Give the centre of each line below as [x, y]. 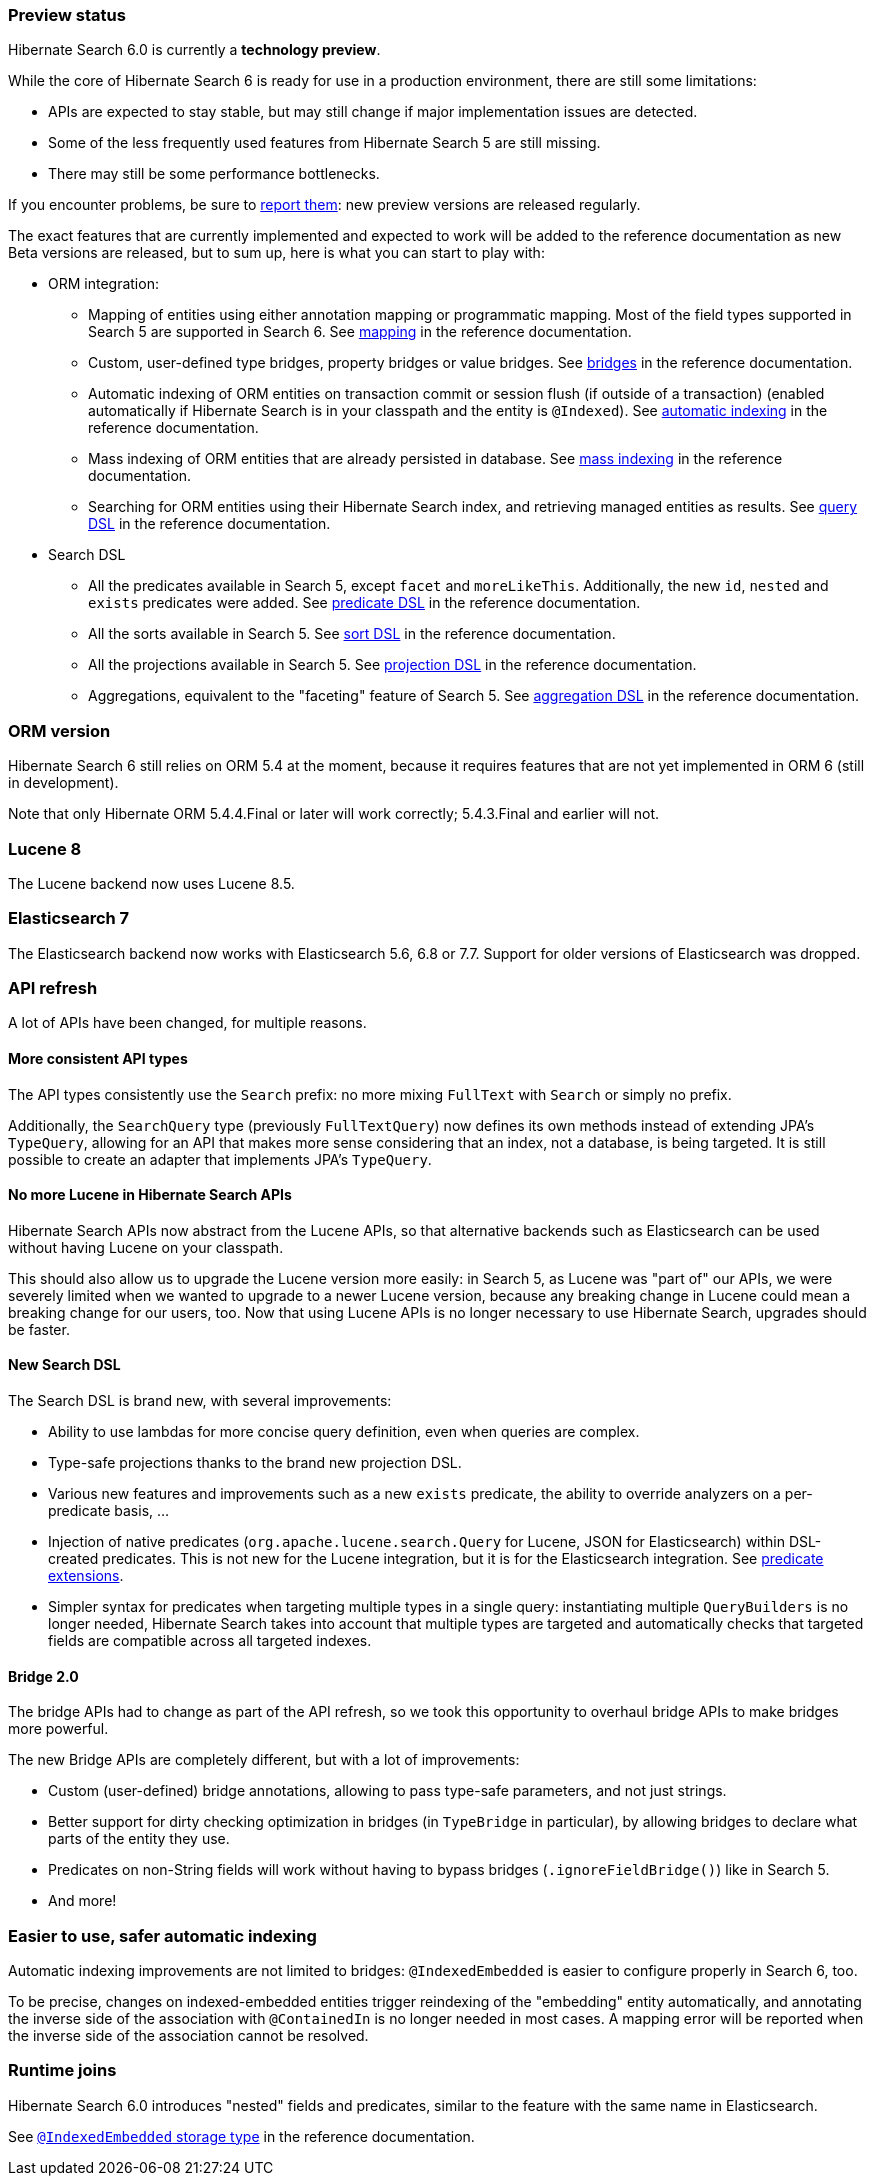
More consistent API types [98, 1058]
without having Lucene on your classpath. [146, 1247]
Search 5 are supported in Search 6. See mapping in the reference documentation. [360, 332]
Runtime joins [62, 2070]
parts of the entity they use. [139, 1839]
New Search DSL [64, 1365]
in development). [63, 783]
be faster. [39, 1329]
